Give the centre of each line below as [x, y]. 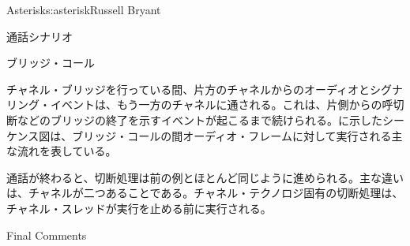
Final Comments [47, 235]
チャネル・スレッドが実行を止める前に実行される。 [139, 208]
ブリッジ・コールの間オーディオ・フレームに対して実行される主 [237, 135]
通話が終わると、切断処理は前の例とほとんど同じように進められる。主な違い [205, 177]
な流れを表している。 [62, 151]
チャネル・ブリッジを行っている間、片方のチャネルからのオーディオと [188, 89]
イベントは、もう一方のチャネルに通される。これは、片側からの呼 [222, 104]
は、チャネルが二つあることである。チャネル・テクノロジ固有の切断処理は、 [205, 193]
